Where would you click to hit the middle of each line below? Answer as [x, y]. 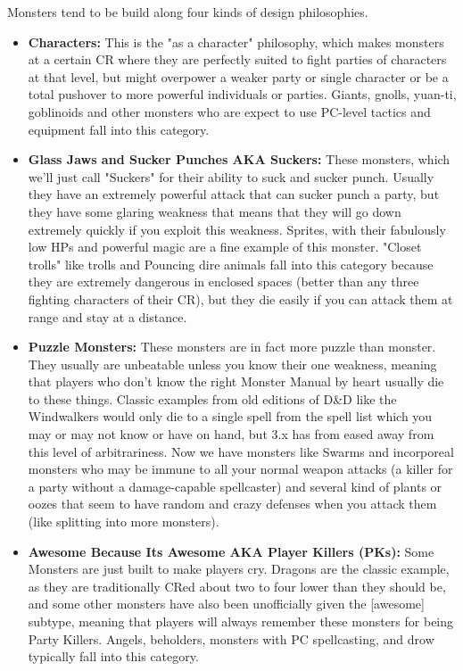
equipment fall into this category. [119, 129]
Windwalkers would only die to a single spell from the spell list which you [230, 416]
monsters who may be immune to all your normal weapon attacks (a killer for [240, 469]
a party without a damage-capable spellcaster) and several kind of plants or [235, 486]
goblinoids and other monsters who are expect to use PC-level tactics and [229, 111]
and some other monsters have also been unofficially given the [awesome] [226, 604]
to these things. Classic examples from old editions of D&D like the [212, 398]
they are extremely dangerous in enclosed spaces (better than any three [223, 282]
